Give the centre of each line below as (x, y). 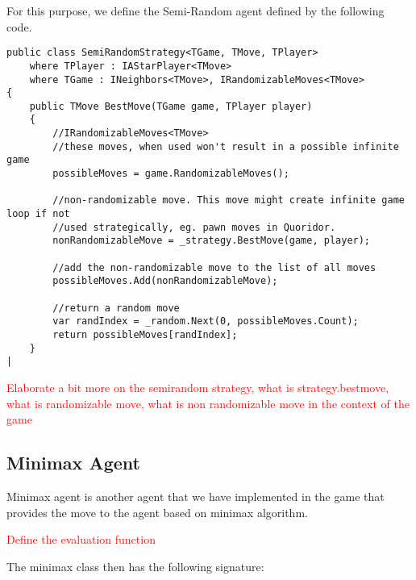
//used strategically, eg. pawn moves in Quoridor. (194, 227)
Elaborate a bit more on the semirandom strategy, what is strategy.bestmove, (198, 387)
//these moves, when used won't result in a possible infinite (226, 146)
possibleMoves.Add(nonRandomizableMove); (165, 281)
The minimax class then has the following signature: (135, 566)
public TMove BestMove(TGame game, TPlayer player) (171, 106)
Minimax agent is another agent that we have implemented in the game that (196, 496)
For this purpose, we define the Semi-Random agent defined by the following (196, 10)
